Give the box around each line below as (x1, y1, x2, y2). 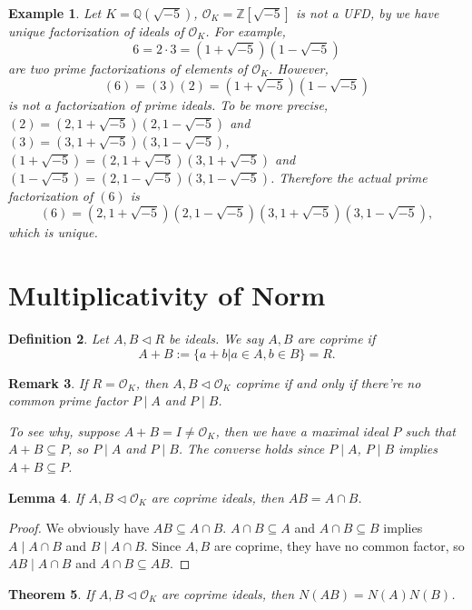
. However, (269, 58, 329, 77)
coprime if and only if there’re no (235, 373, 421, 392)
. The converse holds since (178, 439, 325, 458)
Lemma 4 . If (8, 487, 84, 506)
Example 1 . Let (8, 4, 102, 22)
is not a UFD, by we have (295, 4, 439, 22)
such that (405, 421, 456, 440)
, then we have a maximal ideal (215, 421, 388, 440)
